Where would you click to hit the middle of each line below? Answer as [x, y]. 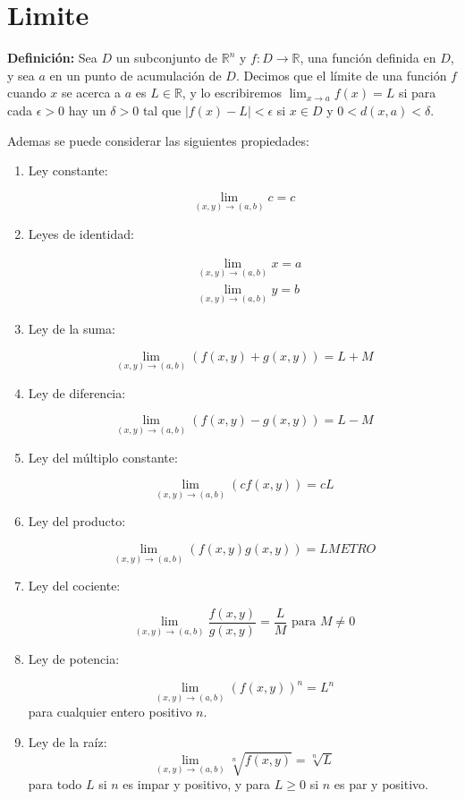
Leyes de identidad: [81, 233]
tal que [162, 110]
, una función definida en [368, 58]
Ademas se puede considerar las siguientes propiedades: [158, 140]
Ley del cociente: [74, 586]
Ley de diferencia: [77, 392]
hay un [87, 110]
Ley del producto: [77, 521]
